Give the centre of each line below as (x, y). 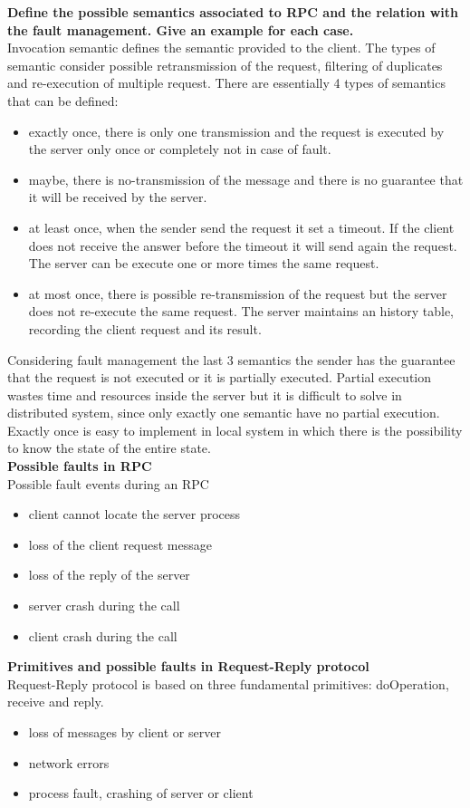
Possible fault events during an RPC (108, 483)
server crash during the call (104, 606)
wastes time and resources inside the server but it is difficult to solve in (205, 394)
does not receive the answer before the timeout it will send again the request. (243, 245)
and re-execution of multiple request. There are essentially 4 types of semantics (226, 83)
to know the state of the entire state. (109, 448)
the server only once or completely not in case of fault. (180, 149)
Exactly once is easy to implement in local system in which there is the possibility (235, 430)
